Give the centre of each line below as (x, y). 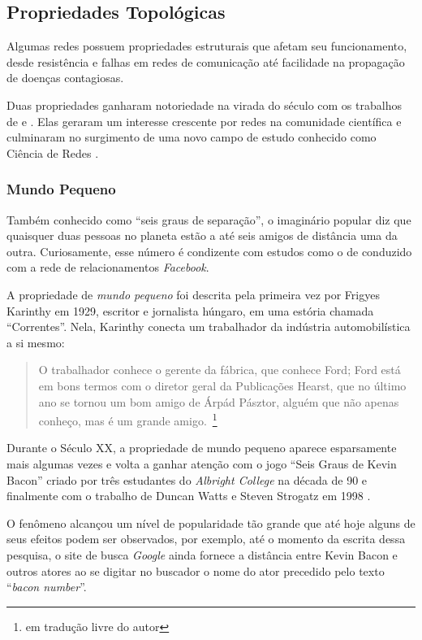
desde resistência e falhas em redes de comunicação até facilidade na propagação (206, 61)
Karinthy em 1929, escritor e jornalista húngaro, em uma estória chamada (190, 310)
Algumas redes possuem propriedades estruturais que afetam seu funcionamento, (207, 46)
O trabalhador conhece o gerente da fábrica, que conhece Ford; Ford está (220, 370)
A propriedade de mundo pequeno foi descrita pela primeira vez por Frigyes (193, 294)
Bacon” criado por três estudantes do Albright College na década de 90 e (187, 479)
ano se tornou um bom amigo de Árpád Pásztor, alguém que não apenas (219, 401)
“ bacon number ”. (47, 587)
